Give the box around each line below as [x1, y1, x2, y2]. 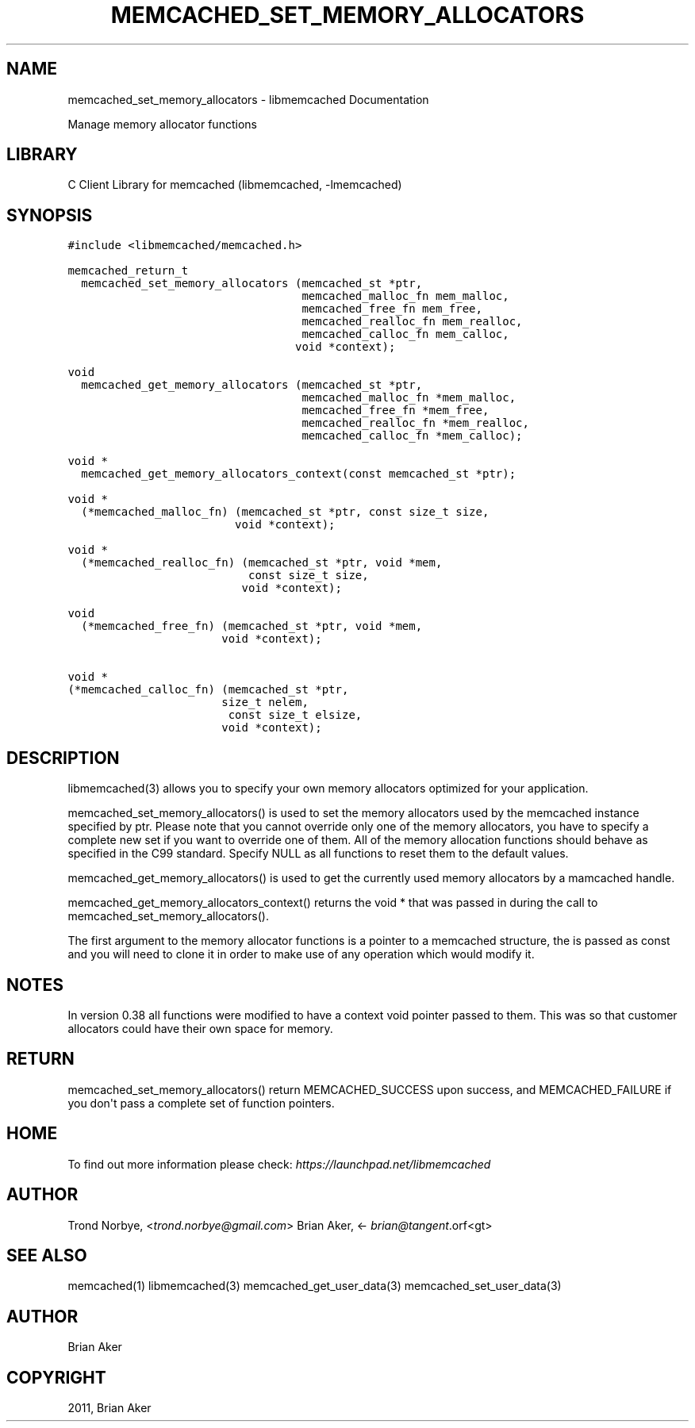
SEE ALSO [6, 1245, 87, 1265]
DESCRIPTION [6, 747, 120, 768]
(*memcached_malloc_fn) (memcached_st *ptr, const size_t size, [81, 505, 490, 519]
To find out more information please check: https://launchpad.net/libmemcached [67, 1157, 491, 1171]
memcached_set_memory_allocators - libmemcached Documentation [67, 92, 429, 106]
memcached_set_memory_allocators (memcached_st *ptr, [81, 277, 423, 290]
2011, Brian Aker [67, 1401, 152, 1415]
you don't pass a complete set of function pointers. [67, 1096, 335, 1110]
